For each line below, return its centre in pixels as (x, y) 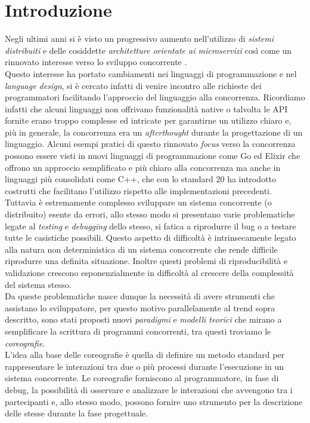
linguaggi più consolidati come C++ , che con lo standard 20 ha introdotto (140, 179)
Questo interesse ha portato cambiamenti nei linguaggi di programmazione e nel (151, 73)
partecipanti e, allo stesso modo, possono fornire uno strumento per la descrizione (154, 401)
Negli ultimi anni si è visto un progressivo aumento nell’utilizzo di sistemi (139, 39)
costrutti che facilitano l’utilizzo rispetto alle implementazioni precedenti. (138, 190)
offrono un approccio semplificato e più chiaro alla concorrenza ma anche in (143, 167)
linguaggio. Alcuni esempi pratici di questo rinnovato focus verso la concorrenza (150, 144)
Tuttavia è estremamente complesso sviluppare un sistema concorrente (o (138, 202)
